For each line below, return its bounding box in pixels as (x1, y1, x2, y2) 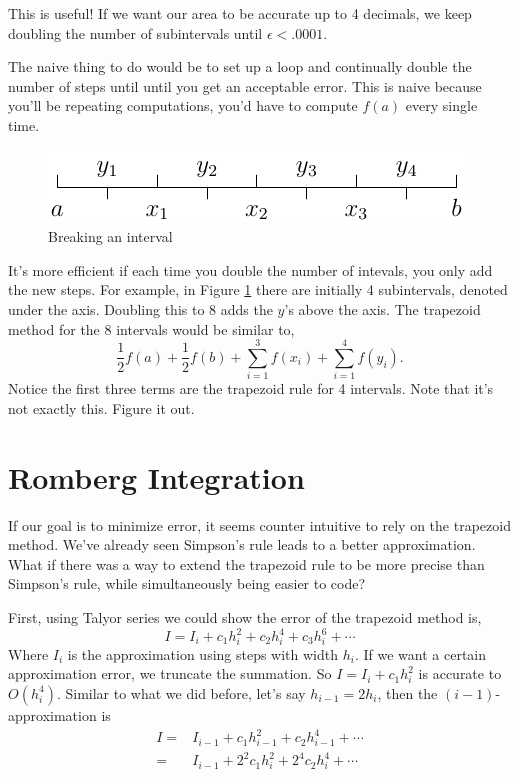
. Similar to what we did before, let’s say (56, 682, 306, 703)
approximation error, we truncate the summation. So (8, 663, 332, 684)
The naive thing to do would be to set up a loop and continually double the (8, 56, 472, 77)
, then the (377, 682, 438, 703)
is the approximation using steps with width (67, 643, 339, 664)
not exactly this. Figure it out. (8, 397, 195, 418)
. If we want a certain (354, 643, 487, 664)
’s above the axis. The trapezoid (284, 298, 481, 319)
